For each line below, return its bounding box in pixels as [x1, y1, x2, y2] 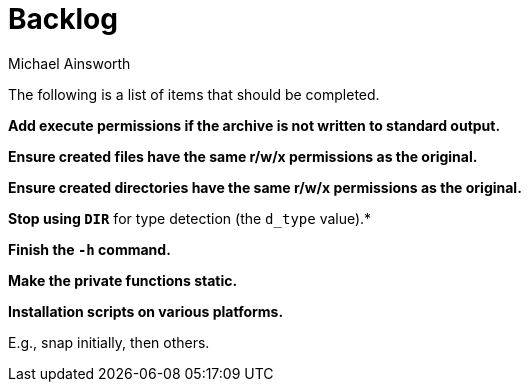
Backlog [8, 2, 118, 36]
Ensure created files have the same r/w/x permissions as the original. [8, 147, 478, 165]
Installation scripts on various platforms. [8, 302, 284, 320]
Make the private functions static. [8, 271, 238, 289]
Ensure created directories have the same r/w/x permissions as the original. [8, 178, 522, 196]
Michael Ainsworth [8, 54, 131, 72]
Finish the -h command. [8, 240, 171, 258]
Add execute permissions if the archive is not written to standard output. [8, 116, 501, 134]
